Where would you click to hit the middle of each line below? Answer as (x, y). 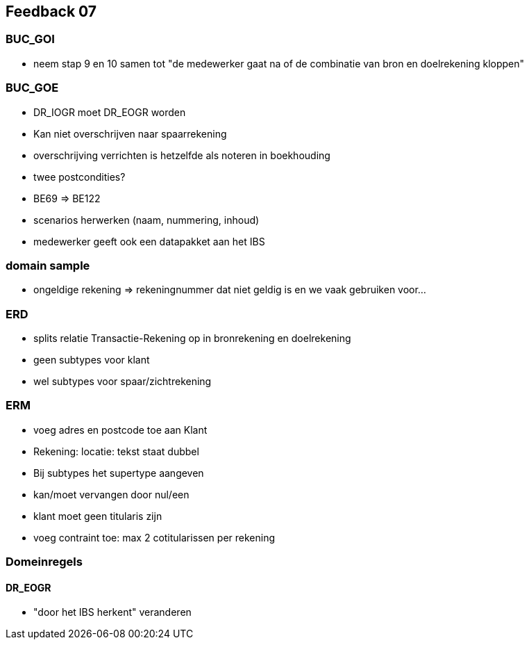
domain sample (48, 265)
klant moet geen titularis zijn (98, 516)
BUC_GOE (32, 88)
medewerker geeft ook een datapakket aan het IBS (149, 241)
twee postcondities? (79, 177)
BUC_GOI (30, 39)
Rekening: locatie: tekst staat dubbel (116, 451)
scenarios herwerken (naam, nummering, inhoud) (146, 220)
